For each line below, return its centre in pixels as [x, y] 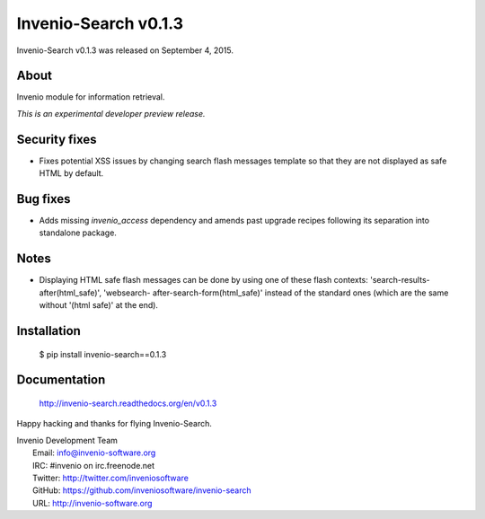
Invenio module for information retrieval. [91, 97]
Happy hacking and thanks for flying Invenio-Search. [115, 424]
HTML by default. [71, 173]
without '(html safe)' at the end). [99, 305]
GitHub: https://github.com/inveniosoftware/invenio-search [142, 490]
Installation [48, 331]
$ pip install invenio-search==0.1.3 [103, 354]
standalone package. [78, 233]
